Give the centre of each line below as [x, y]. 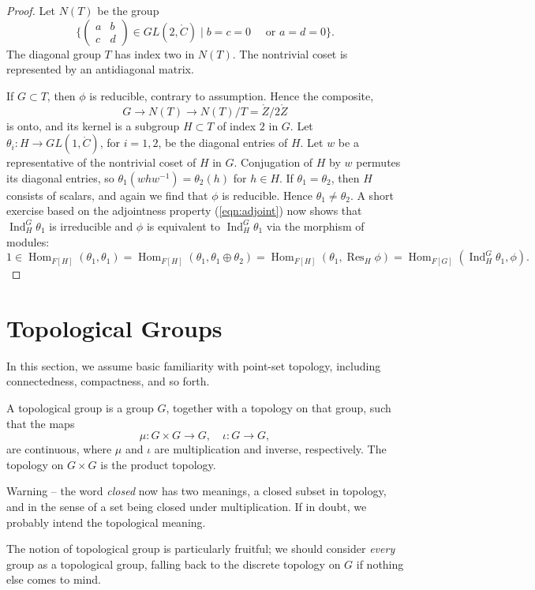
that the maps [41, 423]
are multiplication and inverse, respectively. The [270, 449]
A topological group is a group [80, 408]
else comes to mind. [54, 579]
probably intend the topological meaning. [106, 522]
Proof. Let [31, 10]
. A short [372, 195]
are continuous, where [59, 449]
